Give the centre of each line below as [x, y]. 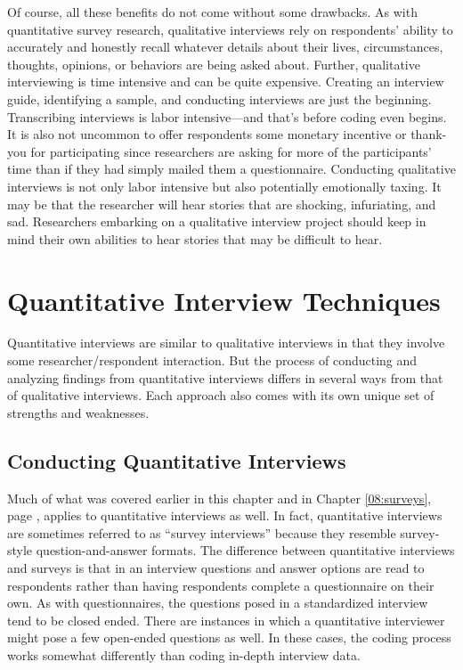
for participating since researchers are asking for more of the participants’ [231, 151]
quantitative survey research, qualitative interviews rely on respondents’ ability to [230, 29]
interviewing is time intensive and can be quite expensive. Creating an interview [226, 82]
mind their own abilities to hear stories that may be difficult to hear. [195, 238]
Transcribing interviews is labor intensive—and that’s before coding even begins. [227, 116]
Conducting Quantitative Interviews [177, 460]
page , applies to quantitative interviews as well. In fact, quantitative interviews [225, 515]
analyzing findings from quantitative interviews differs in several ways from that [225, 377]
